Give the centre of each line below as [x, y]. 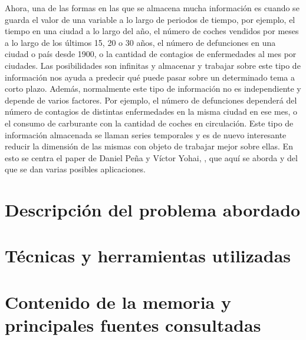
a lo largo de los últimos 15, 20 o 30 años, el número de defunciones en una [140, 42]
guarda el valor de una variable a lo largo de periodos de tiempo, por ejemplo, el [150, 19]
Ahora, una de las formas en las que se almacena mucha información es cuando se [152, 8]
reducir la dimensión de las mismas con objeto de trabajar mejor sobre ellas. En [149, 146]
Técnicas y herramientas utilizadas [148, 256]
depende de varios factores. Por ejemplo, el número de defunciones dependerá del [151, 100]
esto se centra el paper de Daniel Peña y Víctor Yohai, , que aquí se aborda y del [151, 157]
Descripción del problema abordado [153, 210]
